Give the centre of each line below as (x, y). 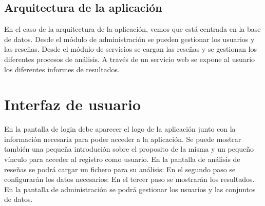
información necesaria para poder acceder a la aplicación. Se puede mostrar (123, 139)
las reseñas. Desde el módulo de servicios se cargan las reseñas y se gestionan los (131, 49)
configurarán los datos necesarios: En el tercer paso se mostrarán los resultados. (129, 179)
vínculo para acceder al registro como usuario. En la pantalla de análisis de (122, 159)
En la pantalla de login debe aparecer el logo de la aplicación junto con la (120, 129)
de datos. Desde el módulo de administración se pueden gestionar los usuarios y (129, 39)
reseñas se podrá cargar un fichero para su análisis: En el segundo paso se (120, 169)
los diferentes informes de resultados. (62, 69)
